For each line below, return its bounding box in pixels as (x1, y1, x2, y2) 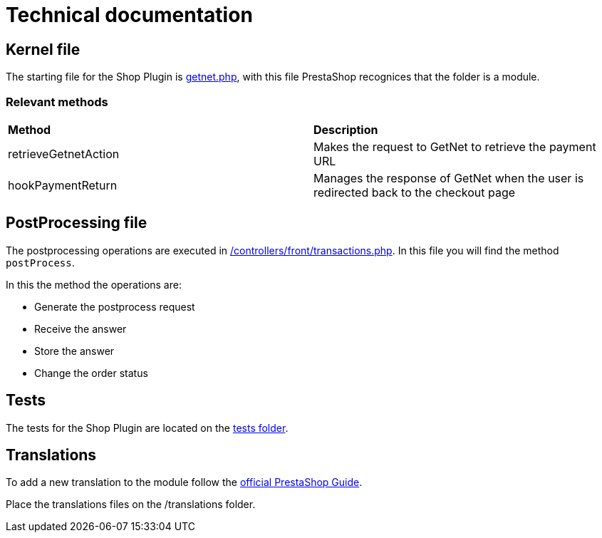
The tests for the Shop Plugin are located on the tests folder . (6, 421, 289, 434)
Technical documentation (6, 3, 253, 27)
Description (313, 122, 378, 137)
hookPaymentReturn (8, 177, 118, 192)
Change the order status (34, 366, 148, 379)
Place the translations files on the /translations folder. (6, 498, 256, 511)
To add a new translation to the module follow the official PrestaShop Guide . (6, 476, 363, 489)
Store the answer (34, 344, 115, 357)
